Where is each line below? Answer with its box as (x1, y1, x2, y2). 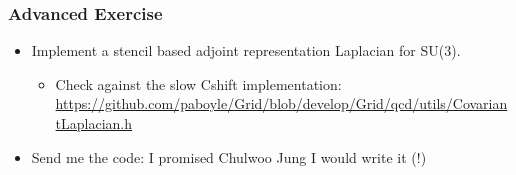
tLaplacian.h (55, 113, 133, 133)
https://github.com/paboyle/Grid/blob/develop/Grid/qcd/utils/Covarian (55, 93, 508, 114)
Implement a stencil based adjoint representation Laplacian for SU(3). (31, 40, 461, 61)
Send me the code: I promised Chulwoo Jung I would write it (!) (31, 146, 427, 167)
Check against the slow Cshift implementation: (55, 73, 342, 94)
